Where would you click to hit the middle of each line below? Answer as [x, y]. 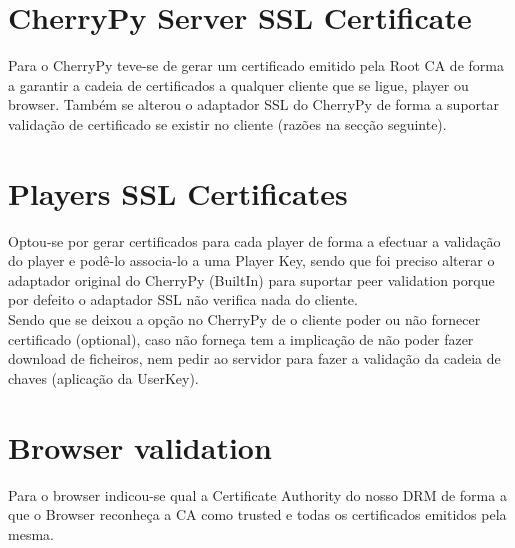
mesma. [31, 533]
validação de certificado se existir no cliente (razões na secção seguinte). [227, 123]
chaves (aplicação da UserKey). [103, 377]
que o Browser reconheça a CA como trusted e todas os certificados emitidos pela [257, 514]
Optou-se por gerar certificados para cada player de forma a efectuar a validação [254, 240]
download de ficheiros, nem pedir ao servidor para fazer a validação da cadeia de [254, 358]
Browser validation [140, 446]
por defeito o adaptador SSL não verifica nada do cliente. [183, 299]
